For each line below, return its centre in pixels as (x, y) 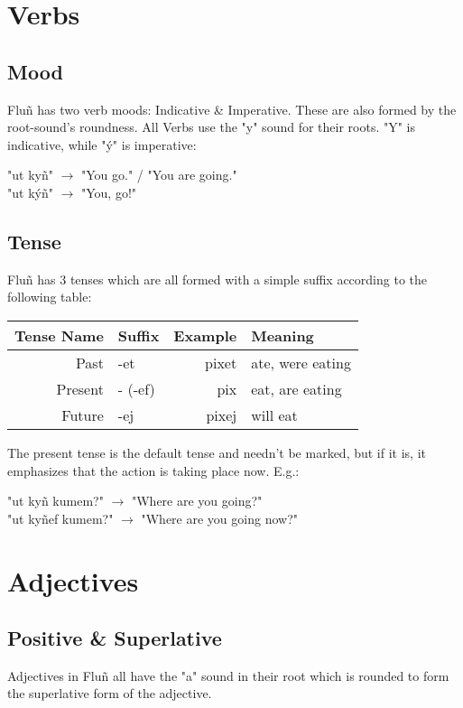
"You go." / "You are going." (159, 175)
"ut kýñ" (30, 192)
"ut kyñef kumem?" (60, 518)
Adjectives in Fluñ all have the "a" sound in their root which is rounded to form (228, 675)
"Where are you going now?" (219, 518)
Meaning (282, 335)
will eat (274, 415)
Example (205, 335)
